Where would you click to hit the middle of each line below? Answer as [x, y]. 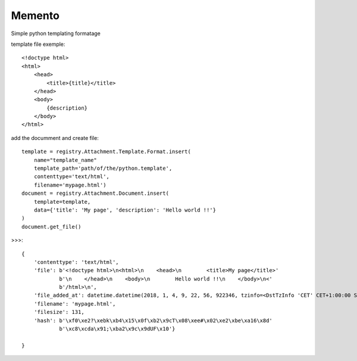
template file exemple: [38, 44]
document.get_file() [51, 227]
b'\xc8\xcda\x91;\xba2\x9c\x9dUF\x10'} [117, 329]
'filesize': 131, [59, 312]
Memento [35, 15]
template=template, [62, 202]
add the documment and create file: [55, 138]
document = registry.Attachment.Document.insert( [95, 193]
